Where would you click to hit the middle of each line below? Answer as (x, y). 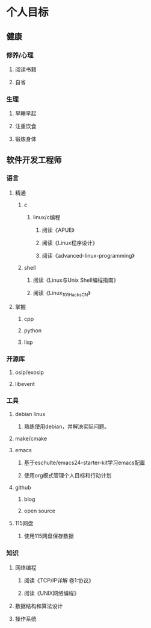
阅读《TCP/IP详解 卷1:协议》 (59, 580)
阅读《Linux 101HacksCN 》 (62, 294)
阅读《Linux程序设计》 (70, 243)
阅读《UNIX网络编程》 (51, 593)
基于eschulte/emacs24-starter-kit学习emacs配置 (85, 463)
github (23, 488)
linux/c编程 (47, 217)
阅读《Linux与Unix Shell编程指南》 (76, 280)
